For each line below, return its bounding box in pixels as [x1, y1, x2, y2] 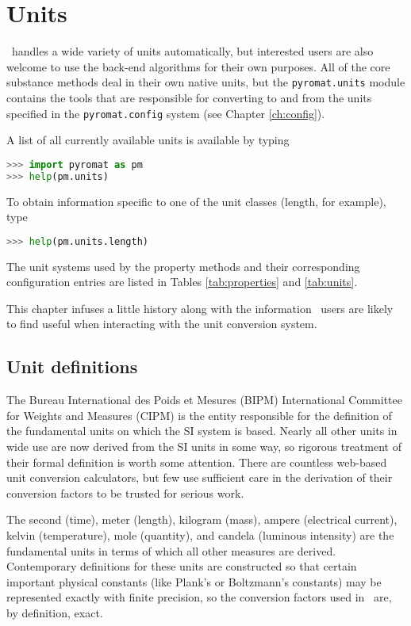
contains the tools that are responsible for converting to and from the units [6, 89, 372, 105]
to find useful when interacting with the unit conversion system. [6, 315, 317, 332]
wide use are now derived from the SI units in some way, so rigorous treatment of [6, 437, 401, 454]
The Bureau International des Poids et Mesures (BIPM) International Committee [6, 391, 403, 408]
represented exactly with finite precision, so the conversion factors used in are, [6, 589, 392, 605]
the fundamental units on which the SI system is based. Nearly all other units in [6, 422, 398, 439]
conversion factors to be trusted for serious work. [6, 484, 244, 501]
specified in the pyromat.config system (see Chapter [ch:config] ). [6, 105, 325, 121]
